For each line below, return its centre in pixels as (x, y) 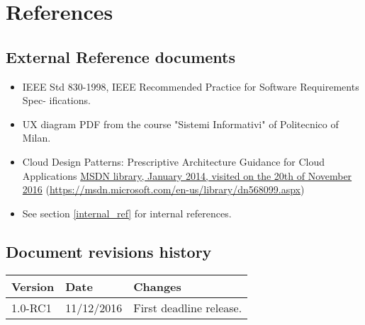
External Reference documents (121, 56)
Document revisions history (109, 251)
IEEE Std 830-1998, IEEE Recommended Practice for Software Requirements (191, 86)
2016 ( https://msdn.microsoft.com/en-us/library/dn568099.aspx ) (163, 189)
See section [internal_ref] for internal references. (127, 213)
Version (33, 286)
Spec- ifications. (56, 100)
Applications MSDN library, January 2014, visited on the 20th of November (187, 175)
